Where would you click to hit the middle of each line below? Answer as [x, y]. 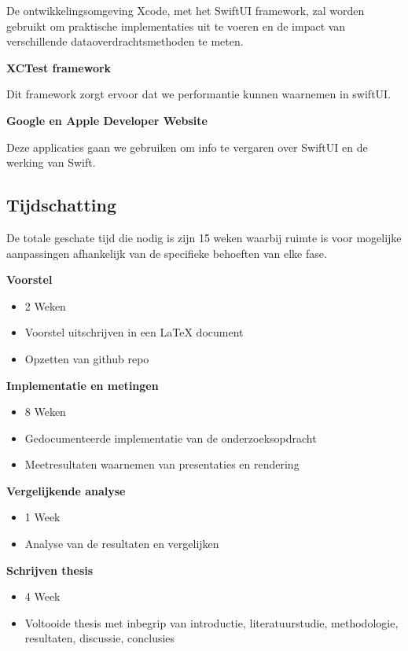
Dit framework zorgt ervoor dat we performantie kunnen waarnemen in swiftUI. [199, 94]
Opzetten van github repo [87, 358]
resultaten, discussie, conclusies [100, 638]
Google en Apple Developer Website [107, 120]
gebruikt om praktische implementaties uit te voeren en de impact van [176, 26]
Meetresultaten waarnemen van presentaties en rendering [162, 464]
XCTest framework [59, 67]
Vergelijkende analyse [66, 490]
